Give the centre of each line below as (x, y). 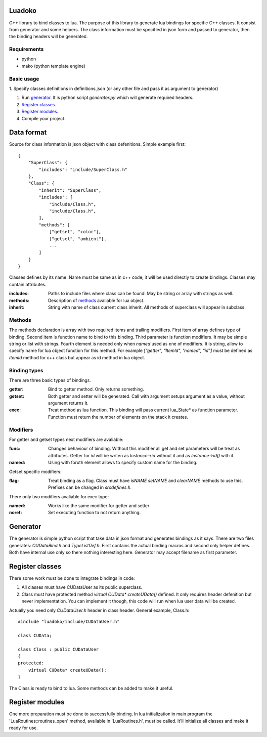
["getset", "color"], (75, 232)
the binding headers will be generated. (48, 37)
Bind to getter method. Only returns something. (96, 389)
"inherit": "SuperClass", (70, 190)
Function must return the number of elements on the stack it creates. (118, 417)
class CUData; (35, 635)
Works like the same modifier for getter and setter (99, 506)
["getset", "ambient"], (78, 239)
